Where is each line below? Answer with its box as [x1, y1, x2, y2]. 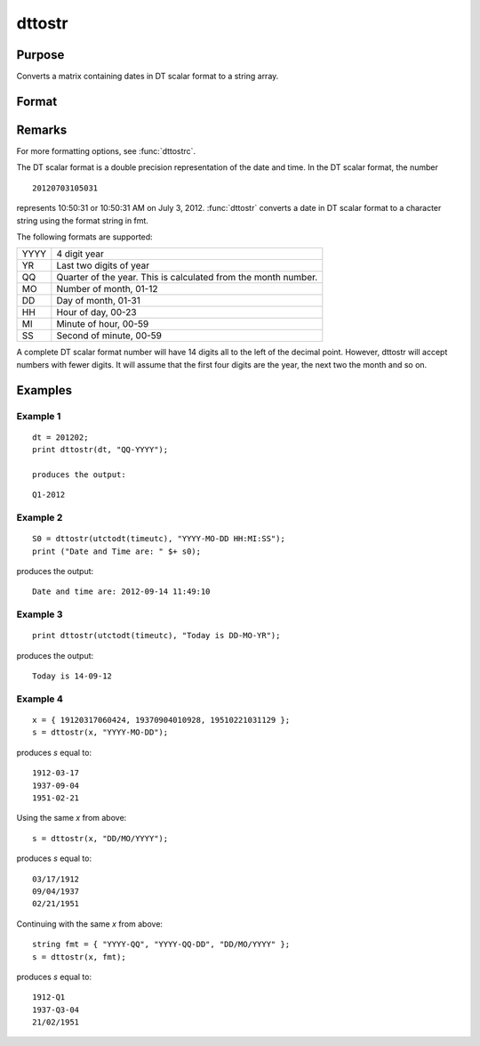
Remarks [16, 122, 68, 137]
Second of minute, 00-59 [56, 329, 163, 342]
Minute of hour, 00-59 [56, 318, 149, 330]
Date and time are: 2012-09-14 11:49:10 [32, 587, 211, 596]
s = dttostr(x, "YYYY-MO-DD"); [32, 727, 169, 738]
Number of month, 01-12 [56, 283, 158, 296]
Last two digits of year [56, 259, 150, 272]
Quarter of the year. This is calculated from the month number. [56, 272, 318, 284]
